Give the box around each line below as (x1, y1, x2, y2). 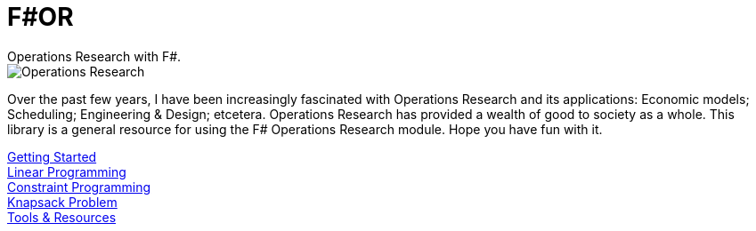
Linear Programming (7, 163, 126, 179)
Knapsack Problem (7, 194, 118, 210)
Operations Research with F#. (7, 48, 182, 64)
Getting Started (7, 148, 97, 164)
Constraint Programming (7, 179, 151, 195)
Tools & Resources (7, 209, 117, 225)
